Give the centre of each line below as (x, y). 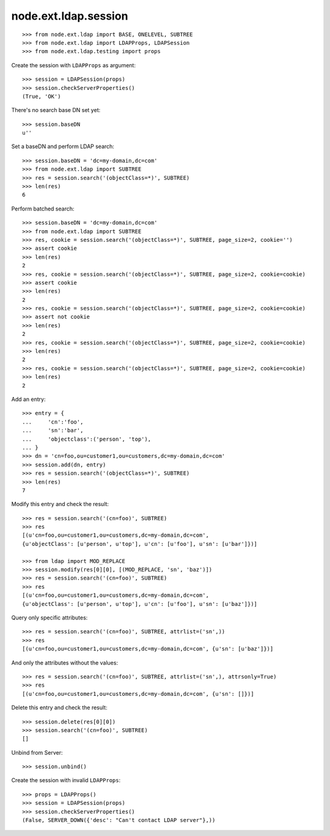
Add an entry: (28, 399)
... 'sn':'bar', (53, 431)
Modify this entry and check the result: (60, 504)
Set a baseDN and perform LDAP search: (63, 146)
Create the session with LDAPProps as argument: (73, 65)
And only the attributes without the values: (65, 662)
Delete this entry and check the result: (59, 707)
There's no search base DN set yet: (56, 110)
